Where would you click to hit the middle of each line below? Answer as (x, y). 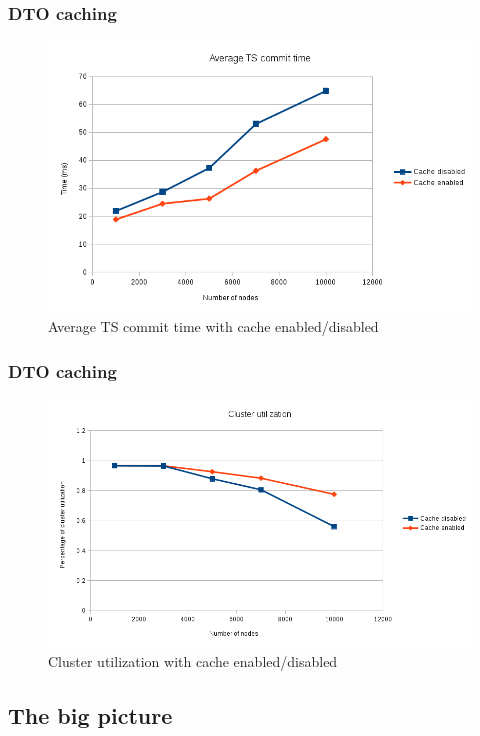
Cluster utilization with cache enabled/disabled (193, 660)
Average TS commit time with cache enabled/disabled (213, 326)
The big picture (90, 714)
